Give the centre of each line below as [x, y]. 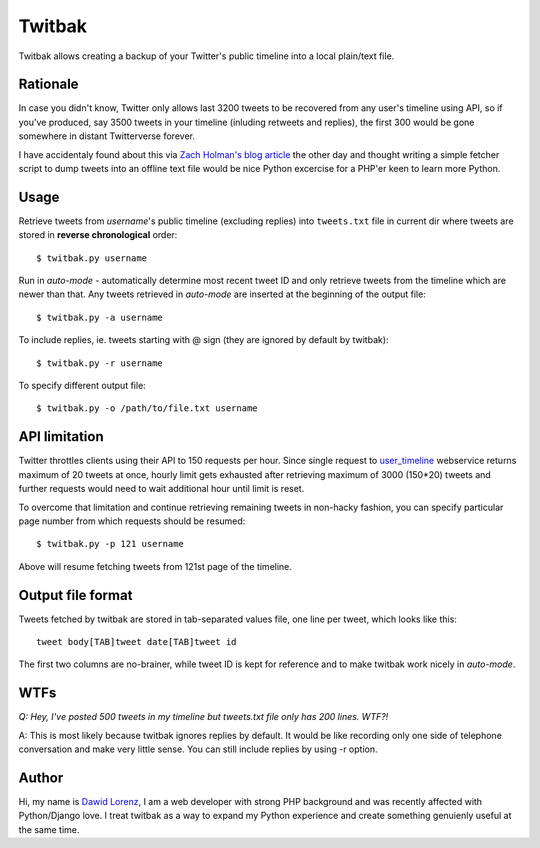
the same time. [49, 829]
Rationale [48, 84]
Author [41, 777]
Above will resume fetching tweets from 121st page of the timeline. [155, 566]
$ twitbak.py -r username [100, 363]
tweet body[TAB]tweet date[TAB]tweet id [136, 641]
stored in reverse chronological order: [98, 235]
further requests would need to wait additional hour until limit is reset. [161, 489]
